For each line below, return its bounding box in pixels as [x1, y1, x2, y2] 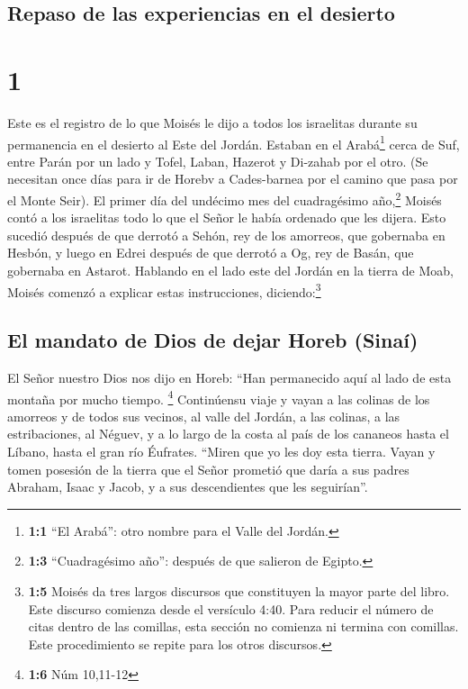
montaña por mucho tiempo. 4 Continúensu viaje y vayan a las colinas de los [7, 386, 430, 408]
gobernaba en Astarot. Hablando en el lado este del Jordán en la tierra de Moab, [7, 260, 454, 279]
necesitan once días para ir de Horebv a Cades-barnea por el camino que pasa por [7, 169, 458, 188]
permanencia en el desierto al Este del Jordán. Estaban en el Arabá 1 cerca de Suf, [7, 131, 460, 153]
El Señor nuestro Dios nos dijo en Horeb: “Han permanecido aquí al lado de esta [7, 368, 452, 387]
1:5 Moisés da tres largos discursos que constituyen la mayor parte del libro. [28, 582, 450, 601]
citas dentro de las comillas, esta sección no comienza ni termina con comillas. [28, 617, 459, 636]
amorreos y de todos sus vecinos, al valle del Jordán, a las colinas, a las [7, 406, 400, 425]
